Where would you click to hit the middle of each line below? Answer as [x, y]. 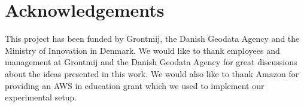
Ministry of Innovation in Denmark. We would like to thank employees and [142, 50]
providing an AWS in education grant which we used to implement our [135, 85]
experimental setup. [41, 97]
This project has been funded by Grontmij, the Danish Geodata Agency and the [152, 39]
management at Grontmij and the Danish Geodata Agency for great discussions [151, 62]
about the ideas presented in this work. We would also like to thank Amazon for [152, 73]
